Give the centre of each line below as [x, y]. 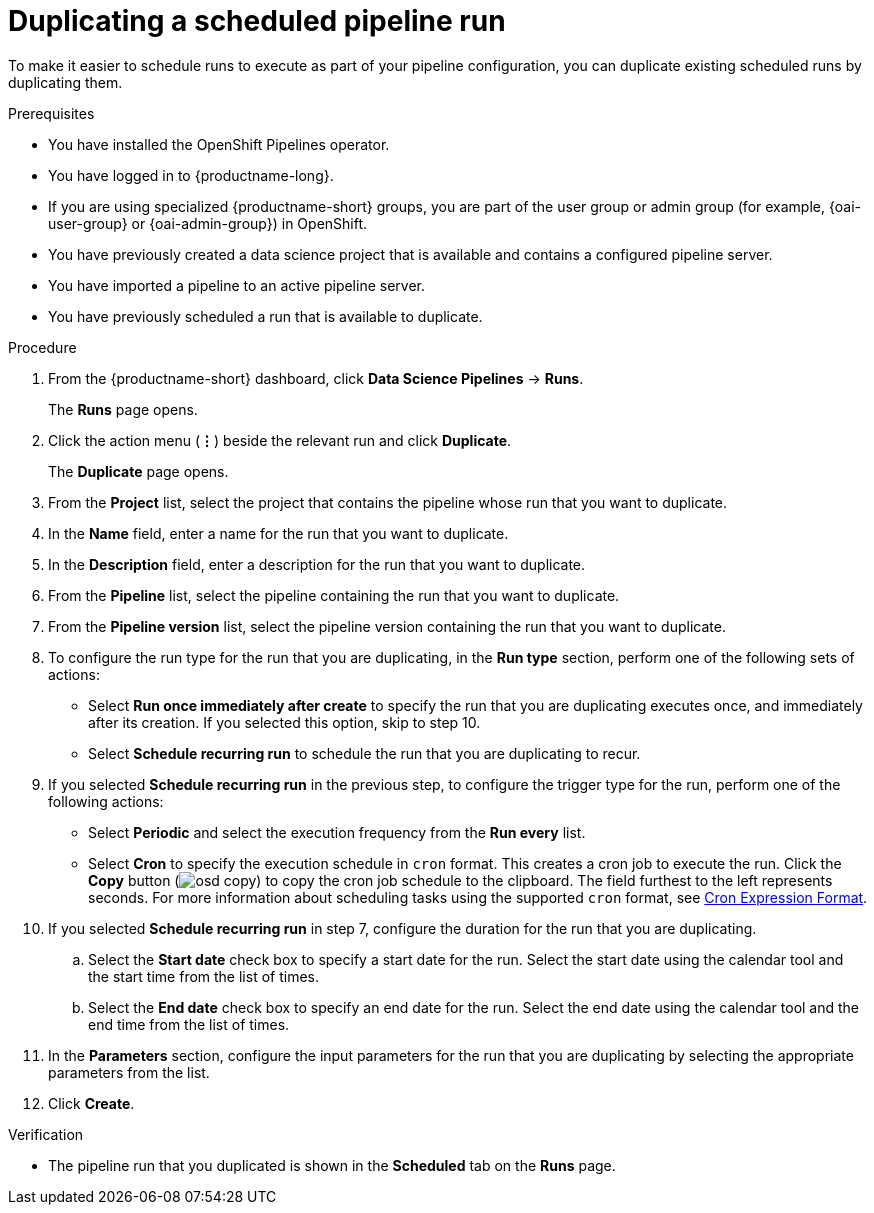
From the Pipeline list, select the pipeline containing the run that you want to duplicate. [334, 595]
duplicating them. [65, 82]
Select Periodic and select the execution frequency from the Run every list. [337, 832]
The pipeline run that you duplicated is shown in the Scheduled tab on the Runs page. [332, 1165]
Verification [46, 1134]
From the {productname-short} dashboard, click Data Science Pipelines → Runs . [316, 378]
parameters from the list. [129, 1072]
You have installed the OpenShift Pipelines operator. [219, 144]
